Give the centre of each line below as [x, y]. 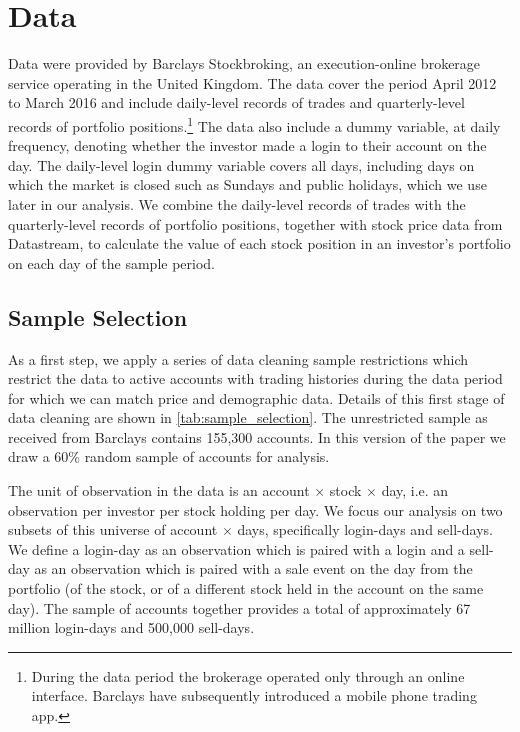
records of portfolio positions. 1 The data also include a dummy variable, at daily [254, 124]
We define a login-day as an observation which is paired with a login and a [236, 548]
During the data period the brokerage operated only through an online [248, 675]
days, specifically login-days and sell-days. [365, 529]
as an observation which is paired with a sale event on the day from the [253, 568]
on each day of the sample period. [112, 262]
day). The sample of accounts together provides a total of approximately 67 [239, 607]
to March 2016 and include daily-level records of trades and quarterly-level [236, 102]
